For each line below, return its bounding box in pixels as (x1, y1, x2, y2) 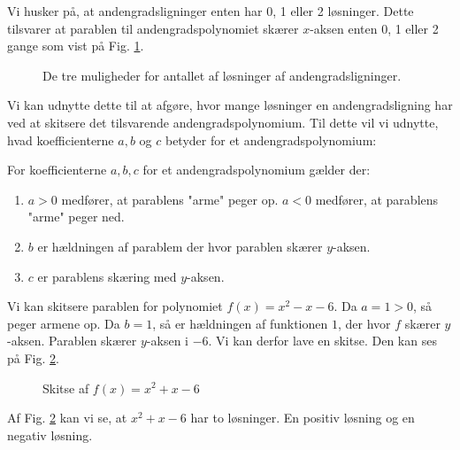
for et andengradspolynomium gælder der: (142, 160, 371, 179)
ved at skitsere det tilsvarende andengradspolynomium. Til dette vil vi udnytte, (7, 112, 439, 131)
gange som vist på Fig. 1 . (7, 36, 144, 55)
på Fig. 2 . (7, 348, 59, 367)
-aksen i (146, 331, 188, 350)
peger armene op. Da (7, 314, 120, 332)
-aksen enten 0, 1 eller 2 (310, 19, 439, 37)
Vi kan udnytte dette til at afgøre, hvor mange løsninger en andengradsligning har (7, 96, 453, 114)
